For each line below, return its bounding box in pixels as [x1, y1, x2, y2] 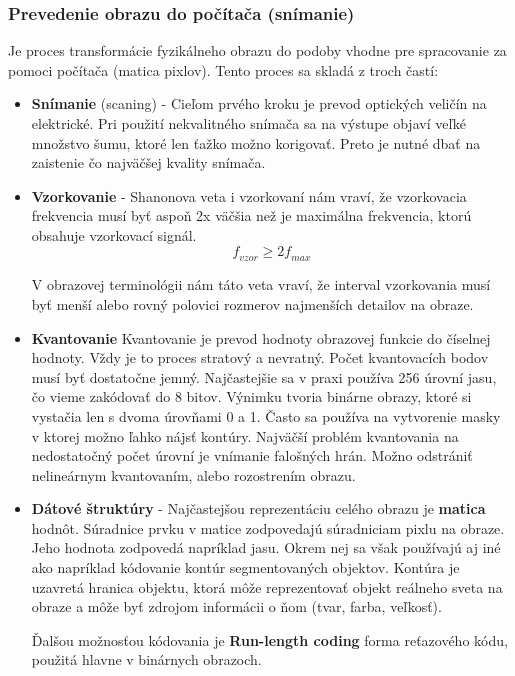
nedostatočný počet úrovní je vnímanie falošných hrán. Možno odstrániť [31, 445, 473, 466]
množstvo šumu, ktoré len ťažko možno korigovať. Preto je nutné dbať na [31, 132, 481, 153]
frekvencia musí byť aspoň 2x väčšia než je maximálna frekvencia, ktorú [31, 205, 472, 226]
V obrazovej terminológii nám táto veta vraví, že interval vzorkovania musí [31, 274, 491, 295]
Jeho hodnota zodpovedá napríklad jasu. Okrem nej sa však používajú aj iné [31, 537, 501, 558]
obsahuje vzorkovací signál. [31, 224, 197, 245]
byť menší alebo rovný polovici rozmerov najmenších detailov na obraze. [31, 293, 474, 314]
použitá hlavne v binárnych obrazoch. [31, 649, 262, 670]
